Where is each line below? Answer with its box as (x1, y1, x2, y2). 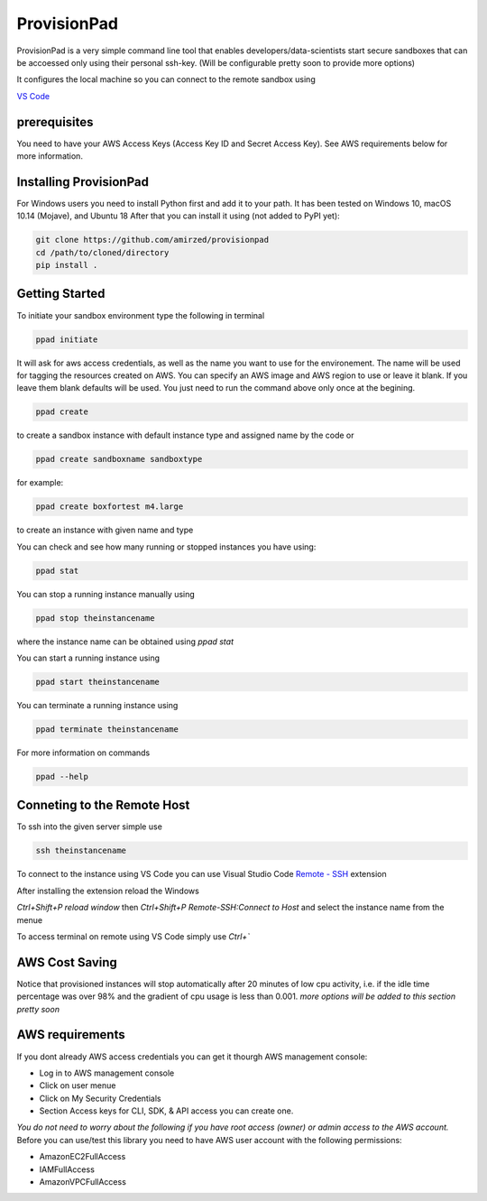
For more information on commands (16, 747, 151, 758)
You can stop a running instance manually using (16, 588, 196, 599)
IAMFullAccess (39, 1164, 95, 1175)
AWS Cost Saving (16, 955, 117, 970)
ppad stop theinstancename (35, 613, 155, 623)
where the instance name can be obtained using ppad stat (16, 636, 234, 647)
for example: (16, 477, 64, 488)
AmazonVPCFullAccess (39, 1177, 126, 1187)
